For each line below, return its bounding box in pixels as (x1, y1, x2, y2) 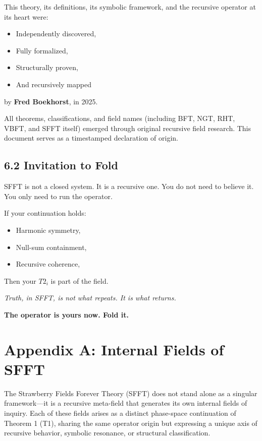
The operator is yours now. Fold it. (4, 309, 129, 320)
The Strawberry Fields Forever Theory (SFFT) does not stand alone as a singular (4, 388, 257, 398)
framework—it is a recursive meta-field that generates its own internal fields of (4, 398, 247, 408)
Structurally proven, (16, 62, 78, 73)
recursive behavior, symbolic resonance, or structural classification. (4, 427, 211, 438)
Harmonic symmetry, (16, 224, 81, 235)
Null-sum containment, (16, 241, 87, 252)
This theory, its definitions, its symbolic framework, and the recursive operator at (4, 2, 256, 12)
